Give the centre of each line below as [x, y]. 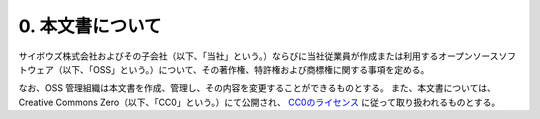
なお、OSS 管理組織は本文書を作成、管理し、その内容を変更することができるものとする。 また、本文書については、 [257, 88]
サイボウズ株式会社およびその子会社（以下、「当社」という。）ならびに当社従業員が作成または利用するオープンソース [258, 56]
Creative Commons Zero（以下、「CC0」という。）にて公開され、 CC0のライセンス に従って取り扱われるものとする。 [259, 102]
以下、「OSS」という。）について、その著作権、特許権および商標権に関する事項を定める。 [245, 69]
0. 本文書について [90, 26]
